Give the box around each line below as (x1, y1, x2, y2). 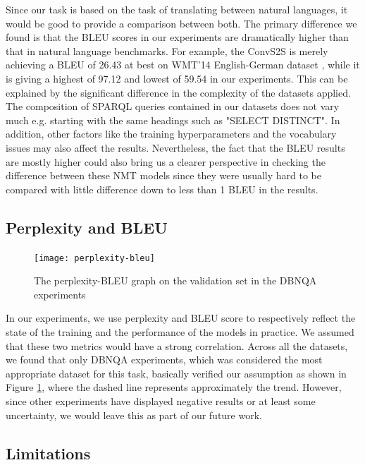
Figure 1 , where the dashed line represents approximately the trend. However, (6, 380, 342, 394)
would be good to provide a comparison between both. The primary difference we (6, 16, 357, 30)
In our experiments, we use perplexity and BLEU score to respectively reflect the (6, 310, 356, 325)
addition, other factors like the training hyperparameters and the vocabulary (6, 126, 337, 141)
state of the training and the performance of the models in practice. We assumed (6, 324, 354, 339)
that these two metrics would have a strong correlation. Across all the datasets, (6, 338, 348, 353)
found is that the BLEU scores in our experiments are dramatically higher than (6, 30, 349, 44)
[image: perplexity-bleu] (34, 253, 155, 263)
